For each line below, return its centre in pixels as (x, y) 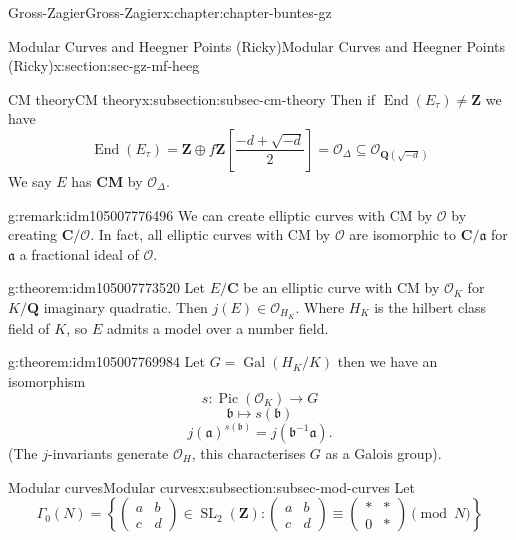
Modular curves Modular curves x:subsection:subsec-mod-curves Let (211, 486)
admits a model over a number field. (217, 327)
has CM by (107, 180)
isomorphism (47, 380)
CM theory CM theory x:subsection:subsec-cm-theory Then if (192, 98)
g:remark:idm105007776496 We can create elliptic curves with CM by (220, 214)
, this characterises (248, 453)
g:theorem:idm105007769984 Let (107, 361)
